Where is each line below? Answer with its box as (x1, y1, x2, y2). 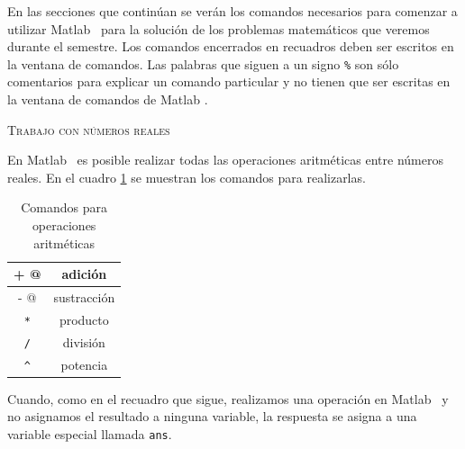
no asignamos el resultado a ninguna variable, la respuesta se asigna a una (7, 407, 417, 426)
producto (59, 310, 109, 328)
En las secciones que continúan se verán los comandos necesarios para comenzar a (7, 2, 458, 20)
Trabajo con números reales (7, 120, 170, 139)
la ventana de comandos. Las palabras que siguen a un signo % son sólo (7, 54, 399, 73)
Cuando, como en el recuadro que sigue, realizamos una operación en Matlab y (7, 389, 449, 408)
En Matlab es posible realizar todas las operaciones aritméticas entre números (7, 150, 443, 169)
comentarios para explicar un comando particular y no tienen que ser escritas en (7, 72, 451, 91)
